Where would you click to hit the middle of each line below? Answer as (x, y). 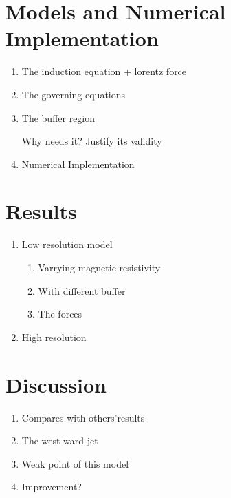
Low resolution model (67, 244)
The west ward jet (60, 440)
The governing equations (74, 94)
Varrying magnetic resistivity (99, 267)
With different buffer (82, 290)
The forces (60, 314)
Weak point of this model (75, 463)
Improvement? (52, 487)
